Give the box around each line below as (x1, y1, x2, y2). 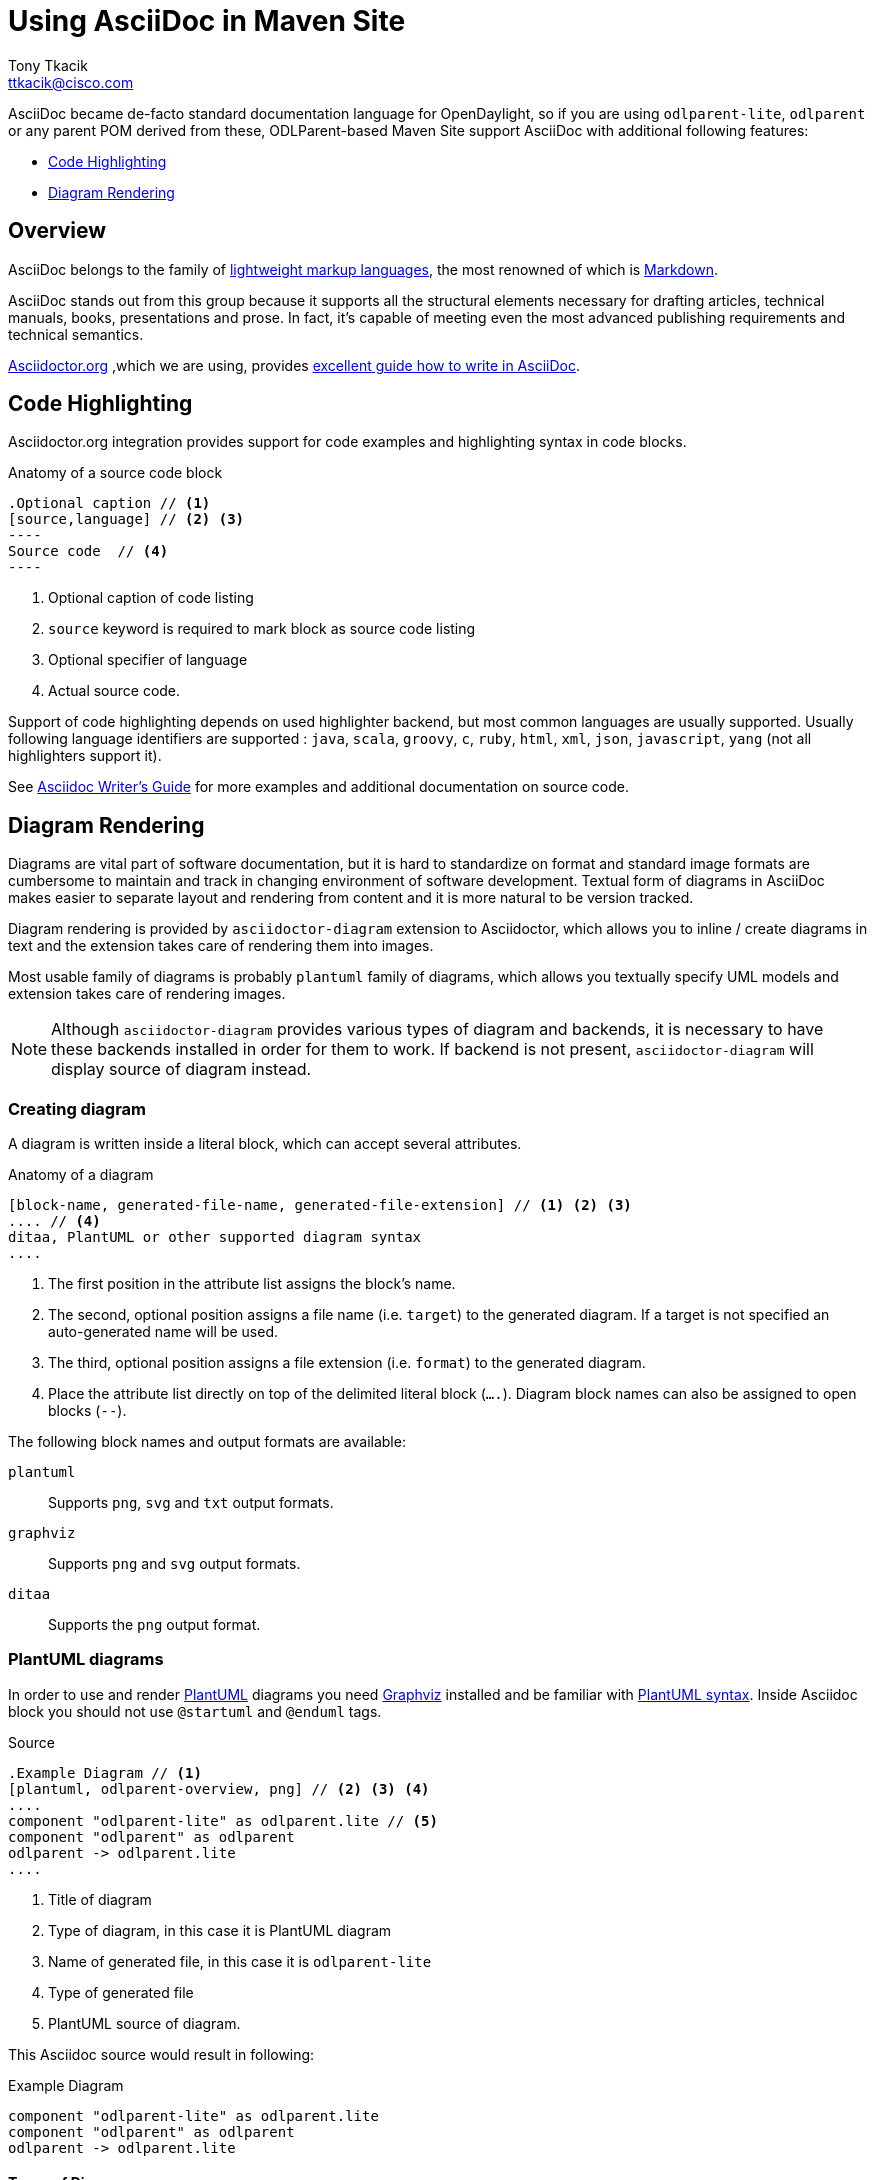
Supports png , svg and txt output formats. (48, 1494, 334, 1512)
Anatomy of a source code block (8, 464, 223, 482)
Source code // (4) (8, 543, 169, 560)
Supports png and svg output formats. (48, 1555, 301, 1573)
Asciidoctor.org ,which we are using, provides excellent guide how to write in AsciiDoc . (8, 356, 580, 374)
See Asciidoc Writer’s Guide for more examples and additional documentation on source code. (8, 778, 629, 796)
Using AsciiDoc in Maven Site (8, 4, 406, 38)
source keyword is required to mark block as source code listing (48, 620, 476, 638)
